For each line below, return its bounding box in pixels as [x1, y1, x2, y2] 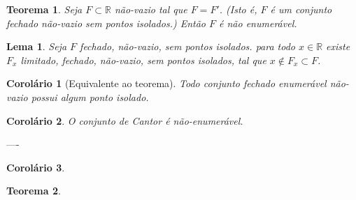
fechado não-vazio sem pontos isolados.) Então [6, 15, 206, 30]
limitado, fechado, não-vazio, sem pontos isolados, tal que [20, 52, 266, 67]
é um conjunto [270, 2, 332, 16]
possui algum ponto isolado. [31, 89, 149, 104]
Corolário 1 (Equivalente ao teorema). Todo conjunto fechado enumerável [6, 76, 327, 91]
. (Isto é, [219, 2, 257, 16]
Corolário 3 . [6, 160, 65, 174]
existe [326, 39, 350, 54]
